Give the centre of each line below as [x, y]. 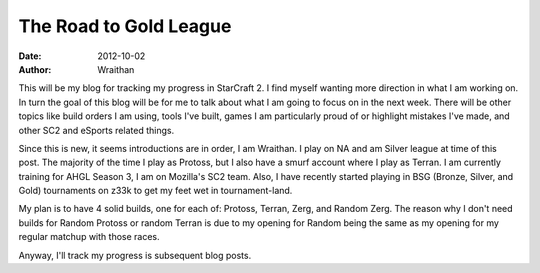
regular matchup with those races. [89, 237]
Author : [35, 69]
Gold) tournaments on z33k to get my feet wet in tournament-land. [155, 191]
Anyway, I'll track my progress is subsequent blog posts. [135, 255]
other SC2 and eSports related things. [96, 130]
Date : [30, 56]
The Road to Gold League [125, 26]
